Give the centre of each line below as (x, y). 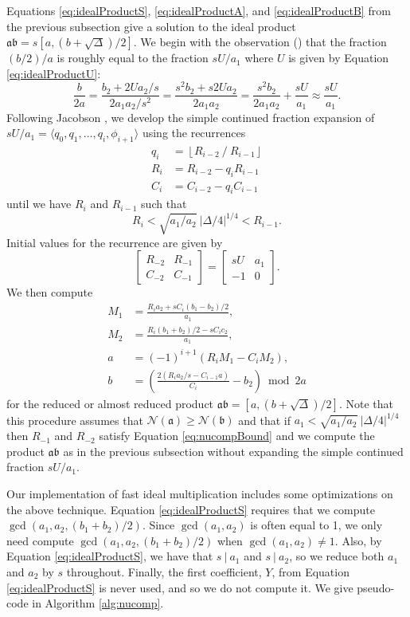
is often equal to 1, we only (316, 525)
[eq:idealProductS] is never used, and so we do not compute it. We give (180, 587)
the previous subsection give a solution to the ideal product (151, 26)
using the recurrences (194, 133)
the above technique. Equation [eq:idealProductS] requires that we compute (191, 509)
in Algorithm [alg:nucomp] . (98, 603)
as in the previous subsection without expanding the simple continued (233, 451)
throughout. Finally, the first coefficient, (164, 571)
